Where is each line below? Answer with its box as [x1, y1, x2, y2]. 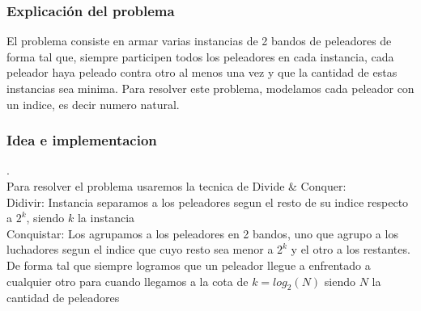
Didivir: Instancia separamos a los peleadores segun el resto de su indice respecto [6, 193, 409, 210]
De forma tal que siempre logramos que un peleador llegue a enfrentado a [6, 256, 371, 273]
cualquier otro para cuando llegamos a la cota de [6, 272, 249, 289]
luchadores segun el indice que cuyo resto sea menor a [6, 241, 274, 258]
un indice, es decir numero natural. [6, 95, 180, 112]
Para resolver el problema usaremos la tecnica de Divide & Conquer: [6, 178, 347, 194]
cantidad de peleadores [6, 289, 120, 306]
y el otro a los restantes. [291, 241, 410, 258]
